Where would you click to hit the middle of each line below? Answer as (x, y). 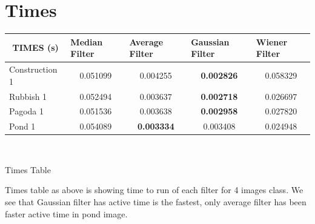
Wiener (272, 41)
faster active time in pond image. (66, 213)
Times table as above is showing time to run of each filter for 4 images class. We (154, 190)
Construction (33, 69)
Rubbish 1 (28, 96)
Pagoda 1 (26, 111)
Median (87, 41)
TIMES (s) (35, 48)
